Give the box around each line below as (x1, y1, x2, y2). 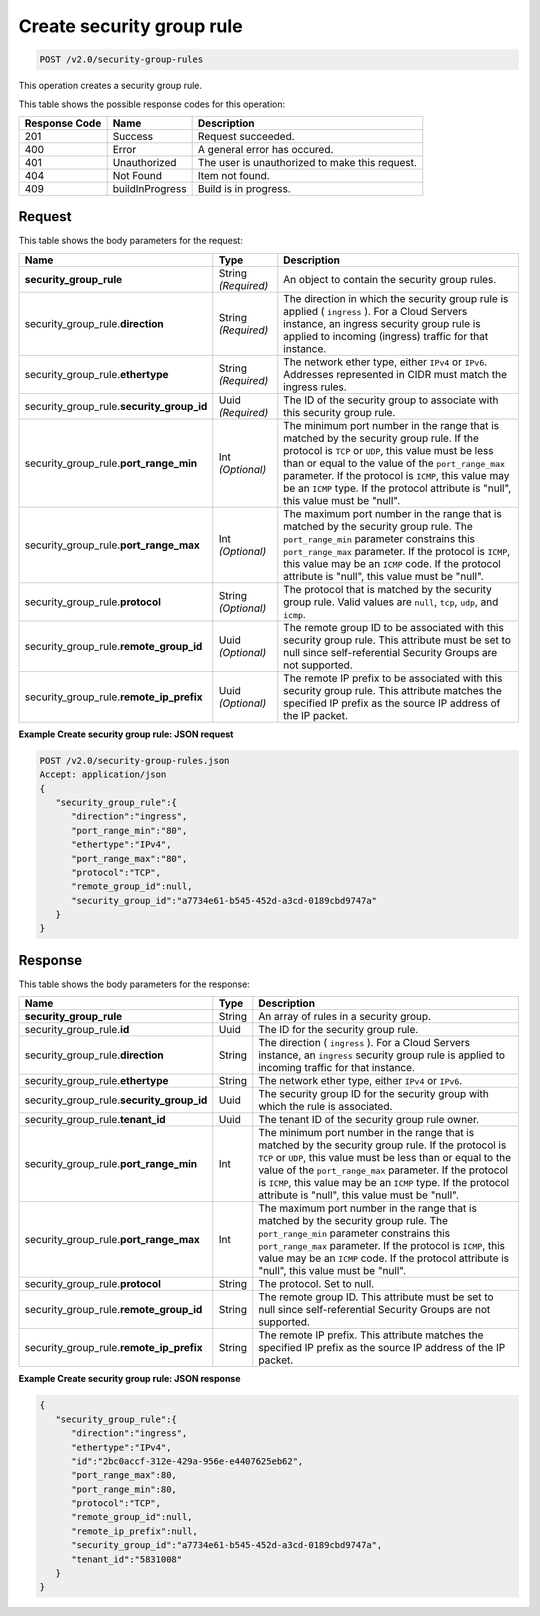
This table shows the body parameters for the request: (18, 235, 244, 247)
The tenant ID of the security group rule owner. (258, 1113, 480, 1127)
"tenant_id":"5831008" (71, 1553, 183, 1565)
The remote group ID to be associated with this (283, 620, 504, 634)
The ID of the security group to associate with (283, 393, 499, 407)
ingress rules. (283, 380, 347, 394)
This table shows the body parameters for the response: (18, 978, 250, 990)
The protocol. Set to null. (258, 1277, 375, 1291)
